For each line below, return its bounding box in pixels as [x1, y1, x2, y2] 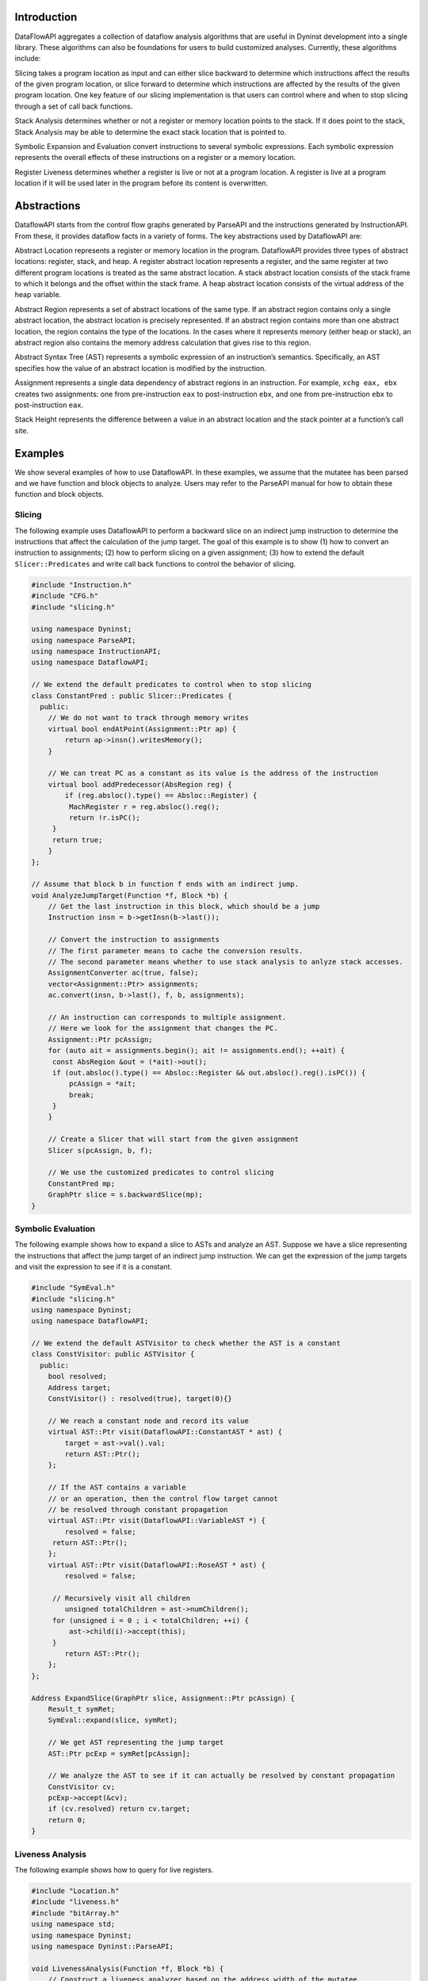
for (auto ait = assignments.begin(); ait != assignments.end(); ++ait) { [48, 1046, 345, 1055]
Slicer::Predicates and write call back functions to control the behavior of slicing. [14, 559, 296, 568]
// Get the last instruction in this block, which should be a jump [48, 902, 320, 911]
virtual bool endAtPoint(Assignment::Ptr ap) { [48, 724, 237, 733]
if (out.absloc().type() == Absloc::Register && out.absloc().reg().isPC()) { [52, 1068, 366, 1077]
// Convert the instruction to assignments [48, 935, 220, 945]
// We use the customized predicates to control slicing [48, 1168, 274, 1177]
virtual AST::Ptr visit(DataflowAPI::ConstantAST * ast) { [48, 1427, 283, 1437]
